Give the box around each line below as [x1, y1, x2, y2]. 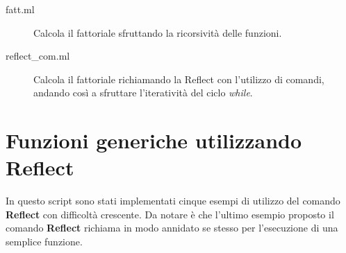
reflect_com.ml [6, 49, 70, 63]
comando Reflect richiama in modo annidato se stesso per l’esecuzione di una [6, 220, 338, 235]
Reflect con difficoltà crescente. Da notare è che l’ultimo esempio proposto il [6, 207, 334, 221]
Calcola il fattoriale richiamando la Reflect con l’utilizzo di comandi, [33, 71, 324, 86]
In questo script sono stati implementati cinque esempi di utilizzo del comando [6, 193, 340, 208]
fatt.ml [6, 2, 35, 16]
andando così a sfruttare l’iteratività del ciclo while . [33, 85, 253, 100]
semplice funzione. [6, 234, 83, 249]
